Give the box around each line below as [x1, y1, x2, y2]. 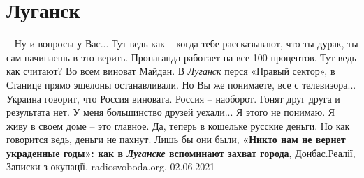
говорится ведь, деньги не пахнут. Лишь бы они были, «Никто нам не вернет [6, 132, 346, 147]
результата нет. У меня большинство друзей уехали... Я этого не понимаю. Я [6, 105, 335, 119]
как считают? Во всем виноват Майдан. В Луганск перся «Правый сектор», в [6, 64, 335, 78]
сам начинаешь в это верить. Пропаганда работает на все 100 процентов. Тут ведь [6, 50, 356, 64]
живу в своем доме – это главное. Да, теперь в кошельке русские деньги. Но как [6, 118, 350, 133]
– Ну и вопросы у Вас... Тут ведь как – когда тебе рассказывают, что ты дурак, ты [6, 36, 358, 51]
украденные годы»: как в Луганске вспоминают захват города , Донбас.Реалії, [6, 145, 356, 160]
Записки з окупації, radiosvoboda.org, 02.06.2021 [6, 159, 215, 174]
